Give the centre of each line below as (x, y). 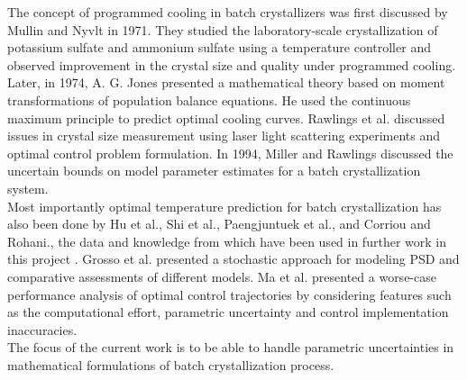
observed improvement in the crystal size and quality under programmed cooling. (232, 64)
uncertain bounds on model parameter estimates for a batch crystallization (214, 171)
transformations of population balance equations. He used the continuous (209, 100)
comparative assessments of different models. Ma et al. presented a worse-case (222, 276)
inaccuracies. (42, 329)
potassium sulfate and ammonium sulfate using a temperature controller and (219, 47)
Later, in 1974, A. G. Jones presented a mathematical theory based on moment (226, 82)
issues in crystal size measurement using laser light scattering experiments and (224, 136)
